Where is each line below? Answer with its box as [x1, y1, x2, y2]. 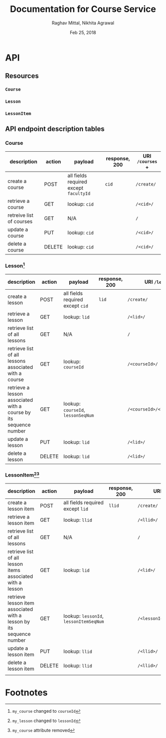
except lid [63, 505, 88, 512]
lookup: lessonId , [63, 613, 104, 619]
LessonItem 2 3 [5, 471, 40, 479]
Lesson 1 [5, 261, 25, 269]
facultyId [67, 190, 90, 196]
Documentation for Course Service [9, 3, 157, 15]
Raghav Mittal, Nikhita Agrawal [51, 20, 115, 26]
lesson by [7, 618, 30, 625]
